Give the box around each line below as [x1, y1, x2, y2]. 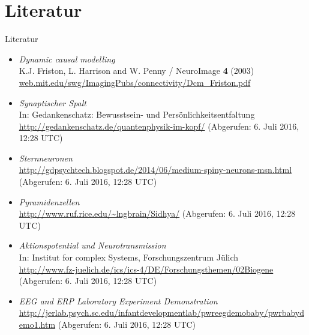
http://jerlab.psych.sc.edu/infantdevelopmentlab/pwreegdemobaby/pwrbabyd [19, 306, 304, 319]
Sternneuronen [19, 151, 73, 164]
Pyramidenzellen [19, 195, 80, 208]
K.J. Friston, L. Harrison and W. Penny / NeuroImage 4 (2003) [19, 64, 254, 77]
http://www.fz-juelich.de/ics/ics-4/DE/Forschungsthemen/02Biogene [19, 262, 274, 275]
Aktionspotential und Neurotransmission [19, 239, 166, 252]
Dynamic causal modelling [19, 52, 115, 65]
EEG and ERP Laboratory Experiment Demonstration [19, 294, 218, 307]
